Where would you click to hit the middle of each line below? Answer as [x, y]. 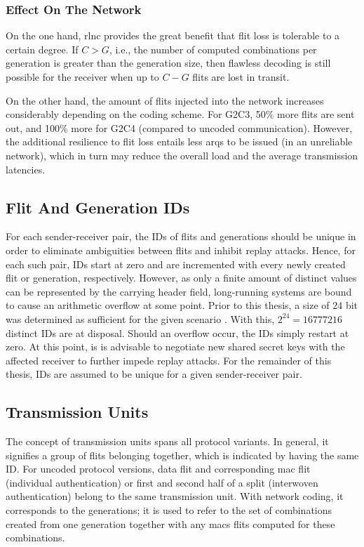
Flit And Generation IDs [98, 207]
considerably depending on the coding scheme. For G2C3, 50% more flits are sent [180, 114]
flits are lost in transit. [241, 77]
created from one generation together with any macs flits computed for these [170, 523]
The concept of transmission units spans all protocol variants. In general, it [167, 441]
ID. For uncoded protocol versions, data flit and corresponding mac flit [158, 469]
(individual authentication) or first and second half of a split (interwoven [162, 482]
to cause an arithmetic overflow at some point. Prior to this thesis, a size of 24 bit [182, 305]
